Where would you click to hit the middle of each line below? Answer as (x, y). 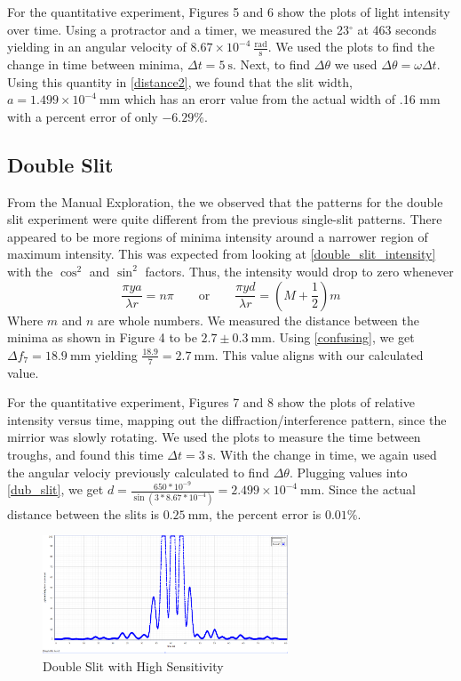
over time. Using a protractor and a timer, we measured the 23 (178, 29)
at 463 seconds (397, 29)
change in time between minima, (95, 64)
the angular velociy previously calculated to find (138, 472)
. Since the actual (368, 489)
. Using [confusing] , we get (343, 337)
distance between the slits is (83, 513)
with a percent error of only (83, 116)
